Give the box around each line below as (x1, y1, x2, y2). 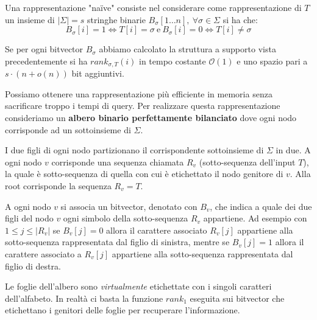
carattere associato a (5, 247, 82, 260)
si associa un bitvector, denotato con (60, 200, 198, 212)
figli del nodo (5, 212, 54, 224)
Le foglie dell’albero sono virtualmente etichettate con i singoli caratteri (5, 280, 272, 293)
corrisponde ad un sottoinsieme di (5, 123, 131, 136)
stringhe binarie (87, 13, 146, 26)
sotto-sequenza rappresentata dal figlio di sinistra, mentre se (5, 235, 230, 248)
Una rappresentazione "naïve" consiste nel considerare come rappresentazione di (5, 1, 302, 13)
